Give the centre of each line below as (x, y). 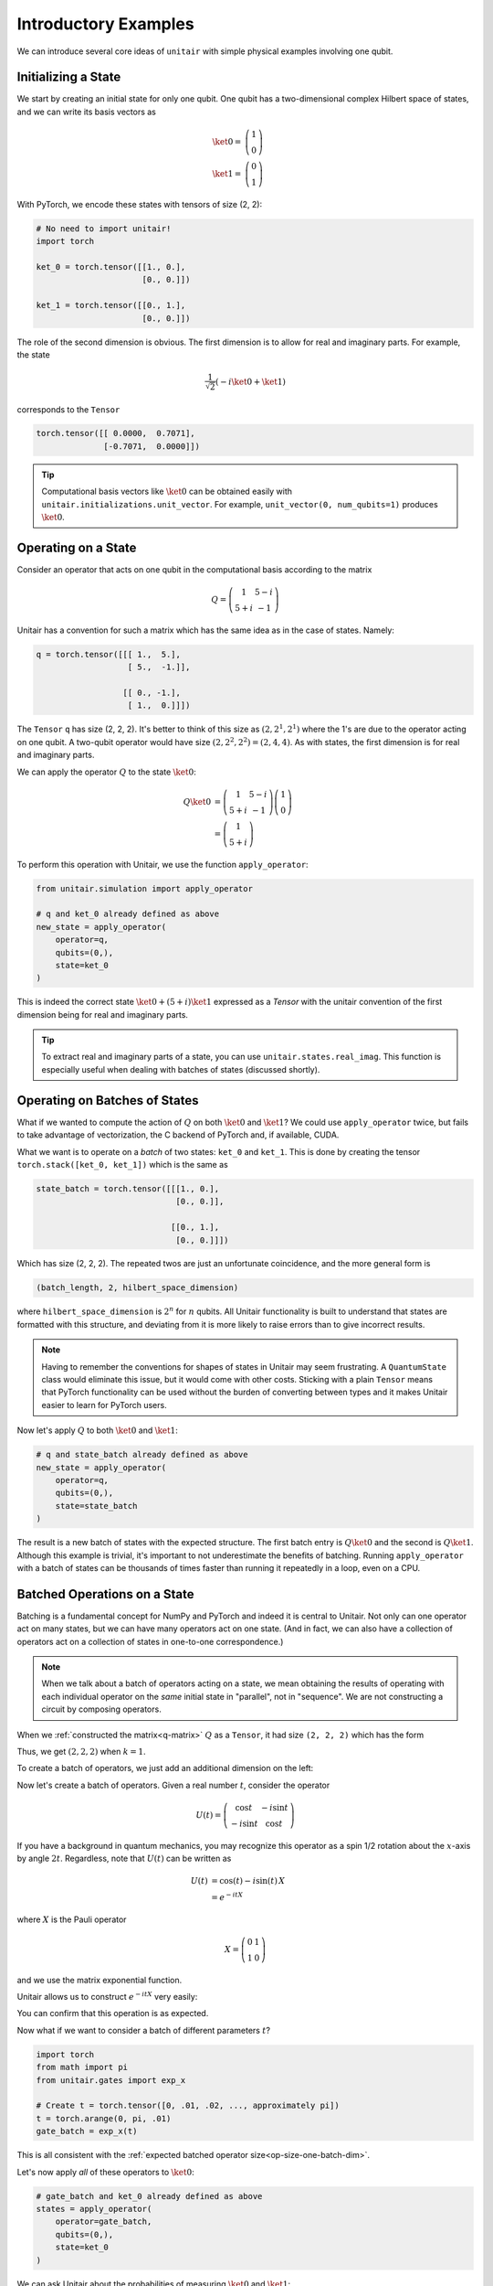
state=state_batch (96, 1506)
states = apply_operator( (94, 2209)
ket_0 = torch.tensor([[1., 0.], (111, 267)
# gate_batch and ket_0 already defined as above (149, 2196)
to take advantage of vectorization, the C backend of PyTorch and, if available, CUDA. (178, 1135)
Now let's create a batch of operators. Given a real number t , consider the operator (173, 1785)
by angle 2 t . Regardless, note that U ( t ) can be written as (124, 1859)
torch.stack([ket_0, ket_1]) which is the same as (122, 1164)
